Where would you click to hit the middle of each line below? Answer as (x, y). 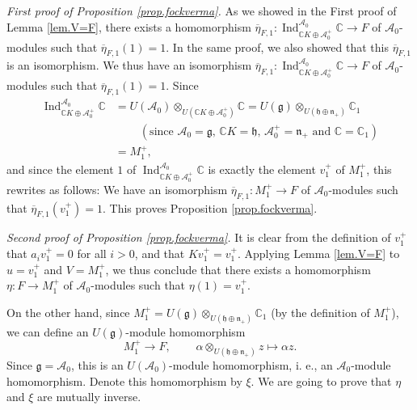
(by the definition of (320, 312)
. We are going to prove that (321, 380)
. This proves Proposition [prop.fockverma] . (210, 207)
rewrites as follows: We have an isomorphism (117, 189)
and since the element (60, 169)
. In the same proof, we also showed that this (277, 46)
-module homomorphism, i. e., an (251, 364)
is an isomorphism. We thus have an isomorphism (129, 65)
